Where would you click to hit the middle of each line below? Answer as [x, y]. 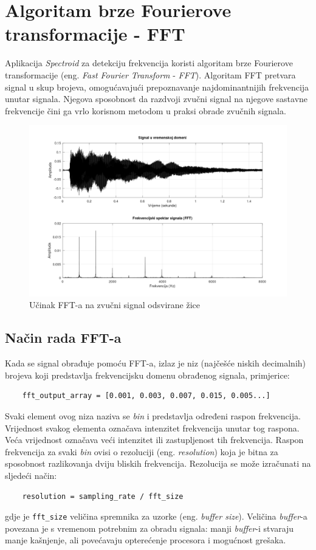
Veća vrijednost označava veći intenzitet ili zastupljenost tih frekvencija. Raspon [154, 440]
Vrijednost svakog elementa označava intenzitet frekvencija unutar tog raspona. [152, 428]
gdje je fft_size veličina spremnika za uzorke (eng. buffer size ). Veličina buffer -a [156, 516]
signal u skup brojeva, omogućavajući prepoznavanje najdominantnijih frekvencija [157, 87]
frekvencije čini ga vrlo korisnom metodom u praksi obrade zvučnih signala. [146, 110]
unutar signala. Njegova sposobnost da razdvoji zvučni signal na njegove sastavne [156, 99]
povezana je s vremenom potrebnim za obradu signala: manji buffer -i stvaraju [149, 528]
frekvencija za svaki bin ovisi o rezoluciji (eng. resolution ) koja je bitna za [142, 451]
